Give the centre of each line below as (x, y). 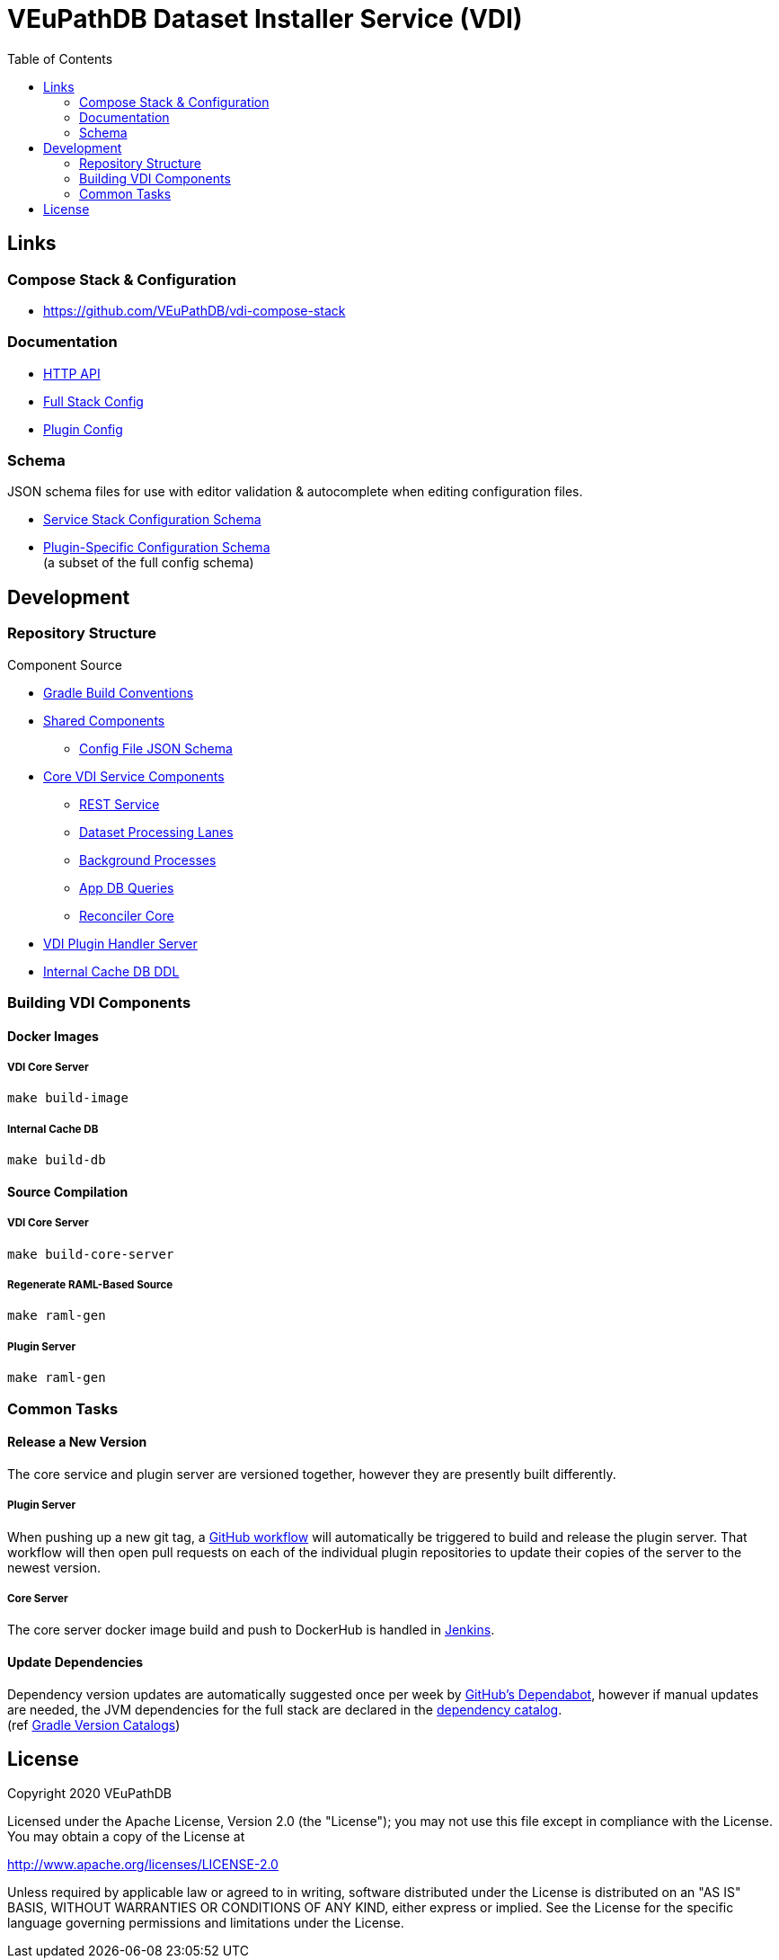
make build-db (57, 1160)
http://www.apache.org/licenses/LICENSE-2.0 (143, 1865)
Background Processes (148, 860)
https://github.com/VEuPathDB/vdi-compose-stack (195, 310)
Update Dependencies (75, 1662)
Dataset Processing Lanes (156, 832)
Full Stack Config (93, 401)
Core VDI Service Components (134, 776)
